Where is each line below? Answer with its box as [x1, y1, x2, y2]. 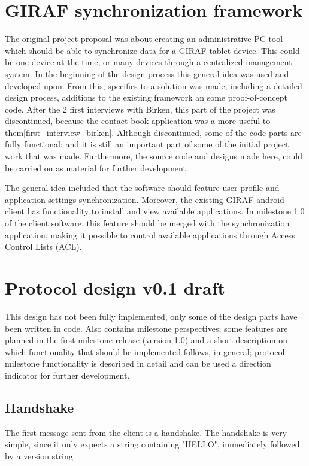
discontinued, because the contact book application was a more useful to [5, 114, 271, 127]
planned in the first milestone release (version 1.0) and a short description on [5, 334, 287, 346]
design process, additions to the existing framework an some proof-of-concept [5, 91, 287, 104]
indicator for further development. [5, 368, 130, 381]
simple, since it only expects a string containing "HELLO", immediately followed [5, 438, 300, 450]
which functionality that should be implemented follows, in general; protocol [5, 345, 285, 358]
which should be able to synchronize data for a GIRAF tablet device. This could [5, 44, 300, 56]
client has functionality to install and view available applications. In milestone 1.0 [5, 205, 305, 217]
